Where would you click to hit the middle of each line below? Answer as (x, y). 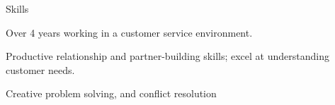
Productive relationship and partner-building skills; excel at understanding (167, 56)
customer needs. (40, 69)
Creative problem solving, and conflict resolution (111, 93)
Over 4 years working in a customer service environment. (129, 32)
